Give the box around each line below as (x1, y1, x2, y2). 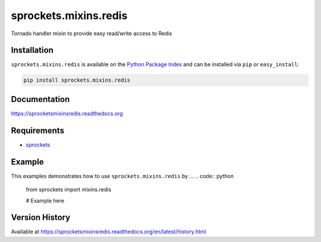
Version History (11, 212, 71, 223)
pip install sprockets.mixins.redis (23, 77, 131, 83)
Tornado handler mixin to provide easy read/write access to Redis (11, 30, 172, 37)
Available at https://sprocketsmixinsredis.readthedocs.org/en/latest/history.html (11, 228, 206, 235)
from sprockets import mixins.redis (26, 186, 112, 193)
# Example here (26, 197, 65, 204)
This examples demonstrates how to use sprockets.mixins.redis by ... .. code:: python (11, 172, 234, 179)
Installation (11, 45, 53, 55)
